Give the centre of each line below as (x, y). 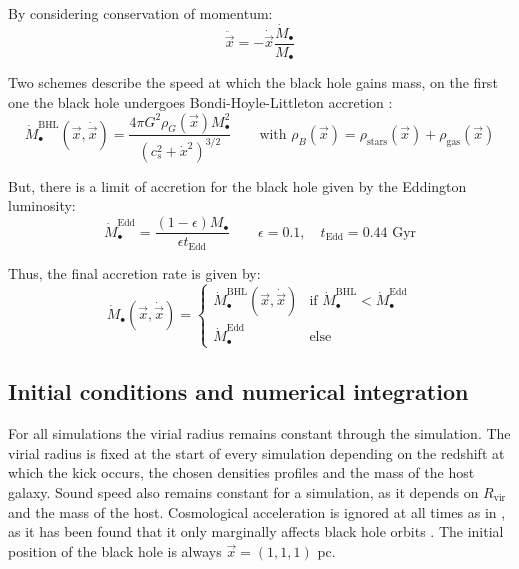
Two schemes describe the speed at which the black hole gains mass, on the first (253, 82)
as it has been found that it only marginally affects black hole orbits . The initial (256, 531)
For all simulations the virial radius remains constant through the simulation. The (259, 433)
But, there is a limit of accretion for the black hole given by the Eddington (237, 185)
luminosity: (42, 205)
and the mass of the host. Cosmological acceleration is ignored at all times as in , (257, 511)
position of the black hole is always (115, 550)
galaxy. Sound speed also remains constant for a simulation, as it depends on (243, 491)
